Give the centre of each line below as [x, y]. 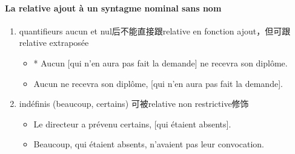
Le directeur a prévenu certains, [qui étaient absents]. [132, 124]
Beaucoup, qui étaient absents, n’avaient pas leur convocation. [149, 144]
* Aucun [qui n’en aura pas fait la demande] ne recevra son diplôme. [161, 63]
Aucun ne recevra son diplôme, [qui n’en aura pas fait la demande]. [158, 83]
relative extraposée [54, 43]
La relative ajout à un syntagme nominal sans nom [113, 8]
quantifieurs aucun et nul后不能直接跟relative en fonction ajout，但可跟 [155, 30]
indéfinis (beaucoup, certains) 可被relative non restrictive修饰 [134, 104]
